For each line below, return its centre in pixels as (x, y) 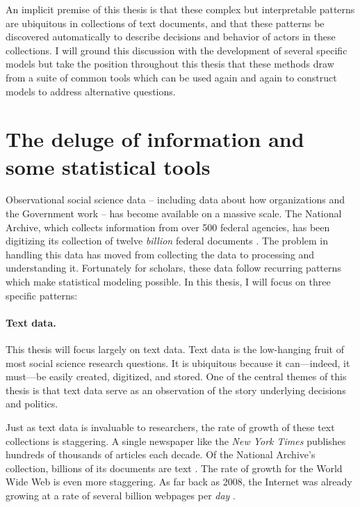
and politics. (32, 404)
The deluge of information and (155, 139)
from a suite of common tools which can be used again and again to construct (171, 77)
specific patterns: (42, 295)
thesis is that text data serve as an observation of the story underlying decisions (176, 390)
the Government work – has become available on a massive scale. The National (174, 213)
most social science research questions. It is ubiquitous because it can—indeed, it (178, 362)
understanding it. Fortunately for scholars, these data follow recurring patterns (173, 268)
